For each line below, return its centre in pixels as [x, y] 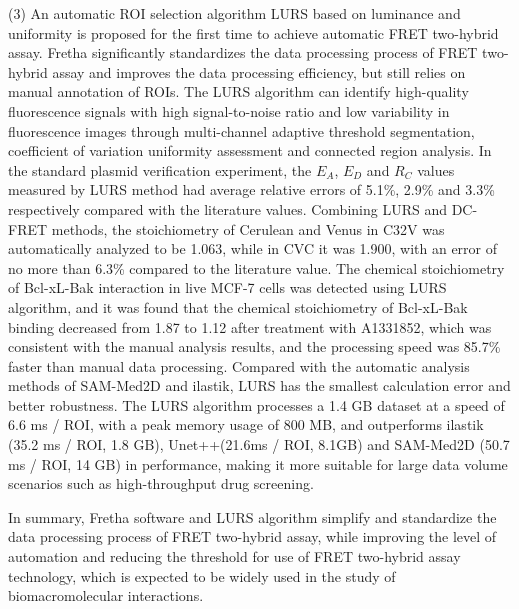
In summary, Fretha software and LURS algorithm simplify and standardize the [252, 516]
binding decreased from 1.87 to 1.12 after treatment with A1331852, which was [250, 326]
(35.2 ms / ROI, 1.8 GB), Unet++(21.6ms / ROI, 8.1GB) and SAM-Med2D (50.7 [259, 444]
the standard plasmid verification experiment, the [160, 169]
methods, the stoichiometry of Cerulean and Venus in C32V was [248, 228]
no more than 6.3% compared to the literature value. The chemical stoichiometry [256, 267]
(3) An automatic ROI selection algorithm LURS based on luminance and [234, 13]
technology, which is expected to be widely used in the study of [202, 575]
